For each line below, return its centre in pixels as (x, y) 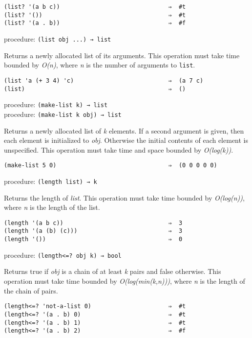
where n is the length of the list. (52, 207)
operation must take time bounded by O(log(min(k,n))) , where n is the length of (125, 281)
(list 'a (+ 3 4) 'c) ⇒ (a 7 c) (104, 80)
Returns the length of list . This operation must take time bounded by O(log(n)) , (124, 197)
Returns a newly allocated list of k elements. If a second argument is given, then (124, 130)
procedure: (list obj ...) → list (58, 38)
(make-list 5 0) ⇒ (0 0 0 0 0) (111, 166)
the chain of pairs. (31, 290)
